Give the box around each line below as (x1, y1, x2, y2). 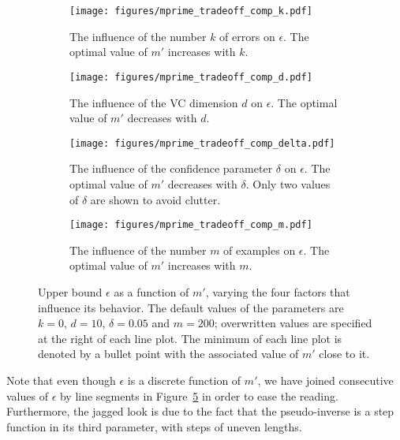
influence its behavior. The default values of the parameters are (38, 299, 344, 315)
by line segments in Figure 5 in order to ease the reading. (59, 387, 338, 404)
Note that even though (6, 371, 116, 388)
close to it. (319, 345, 370, 362)
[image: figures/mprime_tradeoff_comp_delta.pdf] (69, 137, 335, 149)
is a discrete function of (127, 371, 241, 388)
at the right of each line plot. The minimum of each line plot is (38, 330, 342, 346)
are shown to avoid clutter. (90, 191, 221, 207)
